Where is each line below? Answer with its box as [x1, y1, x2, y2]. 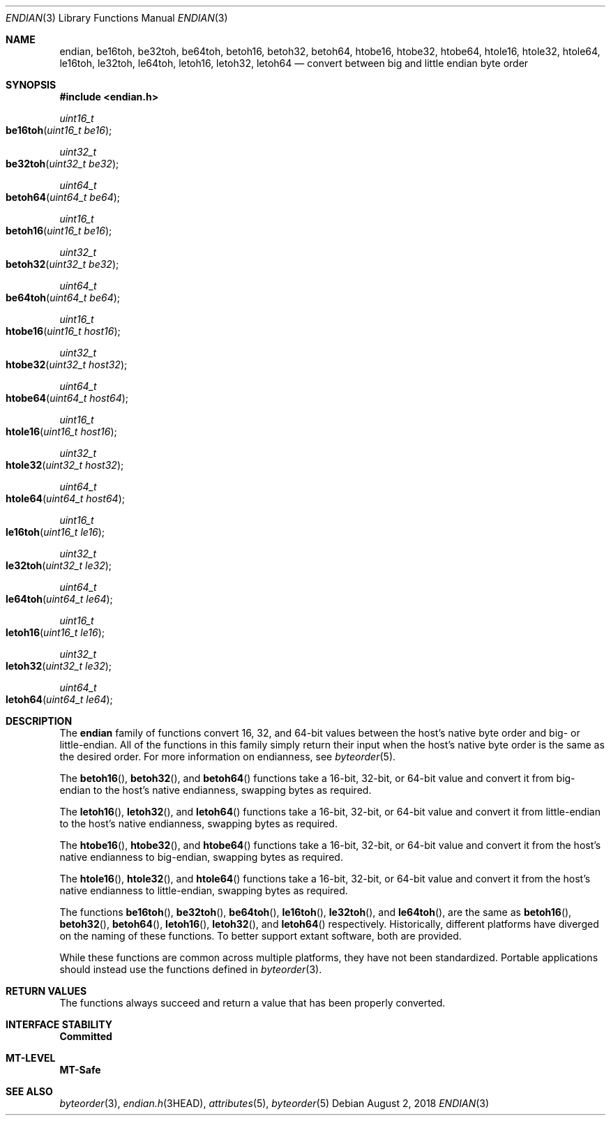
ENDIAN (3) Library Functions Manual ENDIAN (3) [6, 12, 228, 24]
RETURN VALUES [6, 985, 87, 997]
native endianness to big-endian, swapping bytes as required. [59, 851, 343, 863]
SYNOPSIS [6, 79, 56, 91]
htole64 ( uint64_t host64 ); [6, 492, 126, 504]
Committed [59, 1030, 112, 1042]
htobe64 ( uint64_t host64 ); [6, 392, 129, 404]
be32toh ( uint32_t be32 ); [6, 158, 119, 170]
